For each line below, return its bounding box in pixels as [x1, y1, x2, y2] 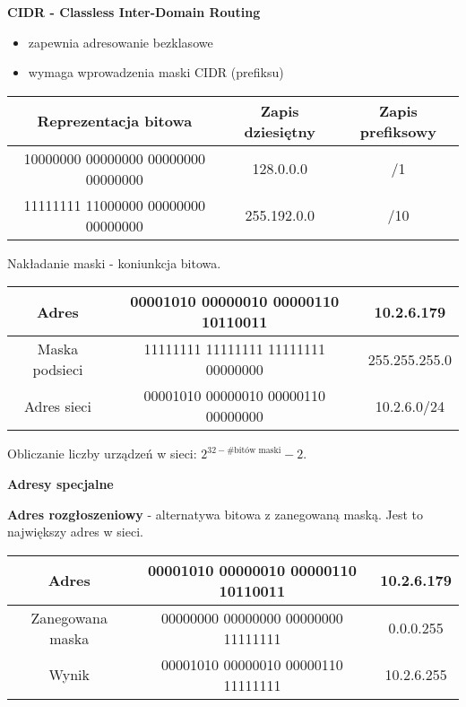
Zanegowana [30, 607, 108, 628]
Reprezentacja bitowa [37, 110, 193, 132]
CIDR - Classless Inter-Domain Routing [7, 3, 261, 21]
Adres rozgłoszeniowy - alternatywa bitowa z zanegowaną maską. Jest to [7, 504, 424, 523]
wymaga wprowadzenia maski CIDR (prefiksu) [28, 63, 284, 82]
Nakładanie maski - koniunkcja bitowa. [7, 253, 221, 272]
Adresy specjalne [7, 474, 114, 493]
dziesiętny [244, 120, 315, 142]
